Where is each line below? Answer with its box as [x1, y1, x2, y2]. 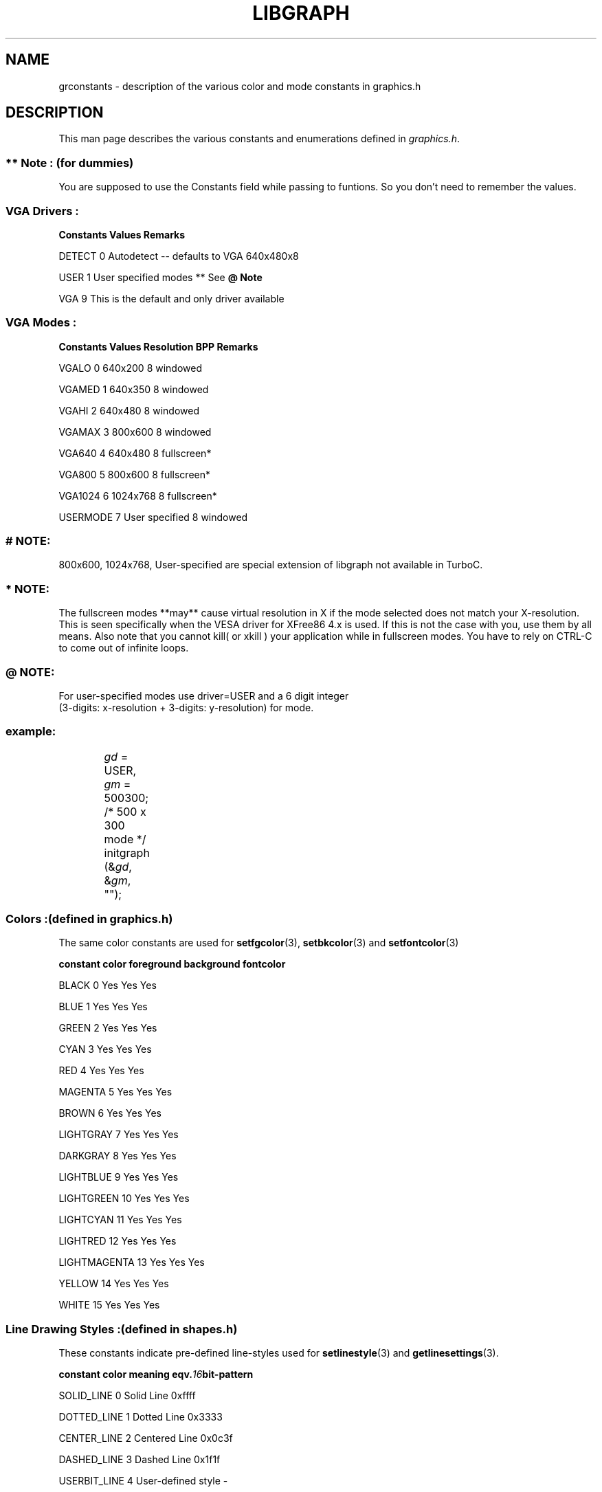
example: [5, 724, 56, 739]
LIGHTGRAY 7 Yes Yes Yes [58, 1128, 179, 1141]
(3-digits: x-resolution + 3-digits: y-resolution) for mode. [58, 701, 314, 713]
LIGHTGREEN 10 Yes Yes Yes [58, 1192, 190, 1205]
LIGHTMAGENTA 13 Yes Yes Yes [58, 1256, 205, 1269]
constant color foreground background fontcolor [58, 958, 286, 970]
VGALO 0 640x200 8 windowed [58, 361, 203, 374]
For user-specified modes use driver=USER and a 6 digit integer [58, 689, 349, 702]
